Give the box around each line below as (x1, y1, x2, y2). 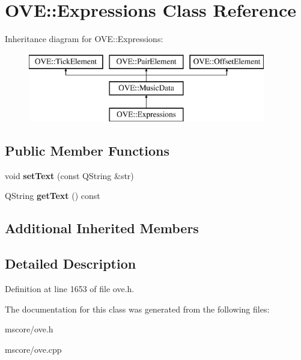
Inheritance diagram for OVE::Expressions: (5, 32, 163, 45)
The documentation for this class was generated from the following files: (5, 302, 270, 315)
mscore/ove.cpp (5, 343, 62, 355)
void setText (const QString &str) (5, 169, 134, 182)
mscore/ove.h (5, 323, 53, 335)
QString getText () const (5, 189, 100, 202)
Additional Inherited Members (5, 219, 199, 237)
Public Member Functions (5, 141, 169, 160)
